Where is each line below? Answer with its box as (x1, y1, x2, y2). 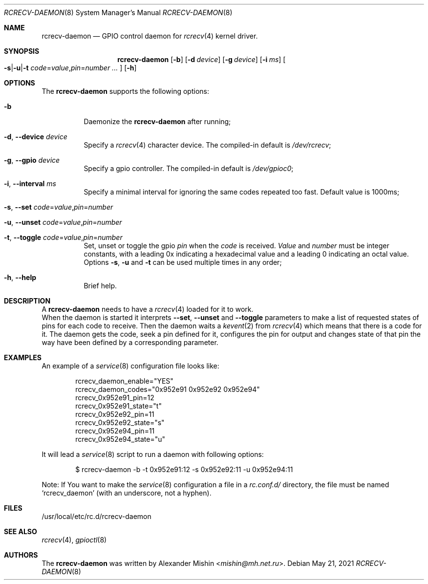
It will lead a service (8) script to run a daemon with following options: (42, 450, 264, 458)
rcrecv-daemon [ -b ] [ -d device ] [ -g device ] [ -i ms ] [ (117, 55, 286, 64)
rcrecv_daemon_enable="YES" (75, 377, 173, 385)
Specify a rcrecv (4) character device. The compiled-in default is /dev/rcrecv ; (84, 141, 331, 149)
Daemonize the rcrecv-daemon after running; (84, 117, 231, 126)
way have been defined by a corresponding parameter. (42, 338, 218, 346)
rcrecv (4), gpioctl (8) (42, 536, 107, 544)
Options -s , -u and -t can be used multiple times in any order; (84, 258, 282, 266)
